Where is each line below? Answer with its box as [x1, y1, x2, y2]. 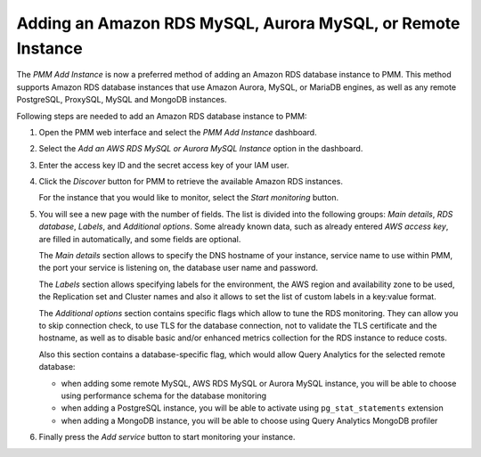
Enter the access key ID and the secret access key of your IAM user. [38, 159, 289, 170]
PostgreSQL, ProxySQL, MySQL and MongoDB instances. [16, 94, 227, 105]
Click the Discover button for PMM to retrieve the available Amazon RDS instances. [38, 176, 343, 187]
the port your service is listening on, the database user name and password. [38, 263, 319, 273]
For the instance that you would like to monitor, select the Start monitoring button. [38, 192, 338, 203]
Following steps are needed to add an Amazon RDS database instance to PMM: [16, 110, 307, 121]
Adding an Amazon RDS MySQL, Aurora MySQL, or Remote [16, 13, 461, 33]
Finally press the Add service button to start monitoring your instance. [38, 432, 296, 443]
